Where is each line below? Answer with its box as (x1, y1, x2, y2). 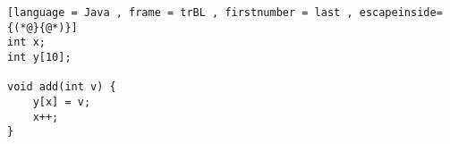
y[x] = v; (32, 95, 91, 108)
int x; (7, 36, 46, 49)
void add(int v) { (7, 80, 116, 94)
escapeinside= (359, 6, 443, 19)
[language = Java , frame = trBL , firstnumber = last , (7, 6, 353, 19)
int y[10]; (7, 50, 72, 64)
